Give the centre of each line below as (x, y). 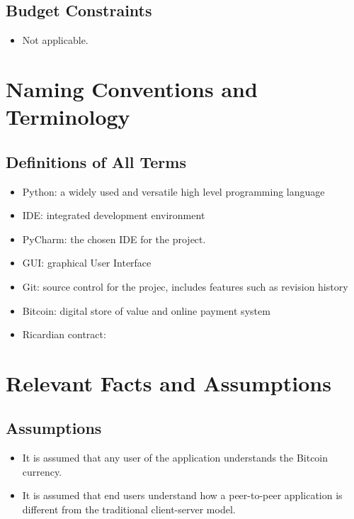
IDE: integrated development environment (114, 215)
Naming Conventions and (132, 88)
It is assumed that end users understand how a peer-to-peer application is (182, 495)
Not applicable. (55, 40)
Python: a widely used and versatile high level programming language (173, 191)
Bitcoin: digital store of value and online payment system (146, 310)
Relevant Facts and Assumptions (169, 383)
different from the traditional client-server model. (129, 509)
